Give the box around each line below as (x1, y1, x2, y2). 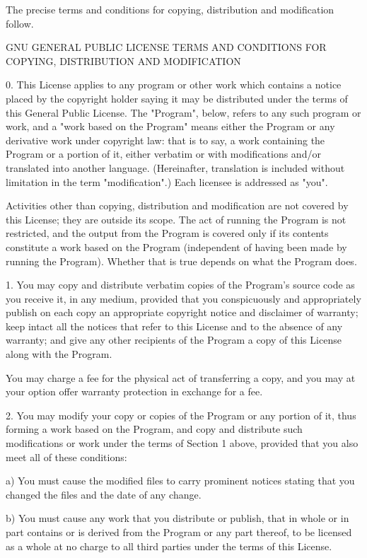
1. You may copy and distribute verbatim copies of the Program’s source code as (6, 277, 355, 292)
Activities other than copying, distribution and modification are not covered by (6, 198, 349, 213)
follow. (6, 16, 34, 30)
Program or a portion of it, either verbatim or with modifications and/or (6, 146, 321, 161)
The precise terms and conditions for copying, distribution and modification (6, 2, 334, 16)
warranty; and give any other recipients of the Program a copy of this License (6, 332, 342, 347)
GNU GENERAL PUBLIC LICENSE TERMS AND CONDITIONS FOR (6, 40, 327, 54)
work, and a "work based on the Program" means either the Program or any (6, 119, 335, 134)
